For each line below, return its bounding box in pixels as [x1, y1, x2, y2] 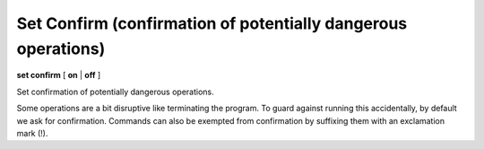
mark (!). [16, 127, 48, 138]
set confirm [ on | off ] [16, 70, 101, 81]
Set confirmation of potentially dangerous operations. [16, 86, 214, 97]
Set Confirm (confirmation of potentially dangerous [16, 13, 408, 33]
